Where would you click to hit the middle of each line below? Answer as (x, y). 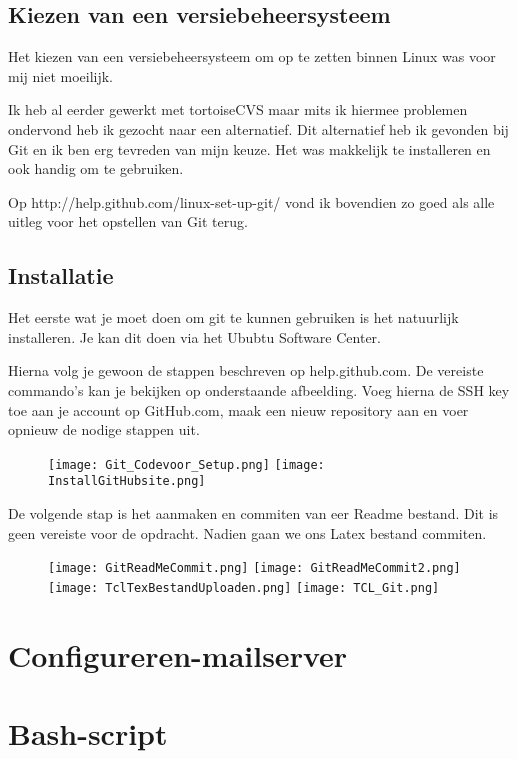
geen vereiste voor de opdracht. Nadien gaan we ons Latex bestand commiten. (247, 532)
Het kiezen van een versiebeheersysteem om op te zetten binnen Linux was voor (252, 56)
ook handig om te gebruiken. (96, 168)
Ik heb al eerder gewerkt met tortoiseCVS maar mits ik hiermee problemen (238, 109)
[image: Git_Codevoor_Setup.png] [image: (186, 464)
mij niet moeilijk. (61, 75)
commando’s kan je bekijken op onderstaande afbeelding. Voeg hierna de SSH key (259, 389)
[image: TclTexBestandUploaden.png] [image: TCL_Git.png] (244, 587)
